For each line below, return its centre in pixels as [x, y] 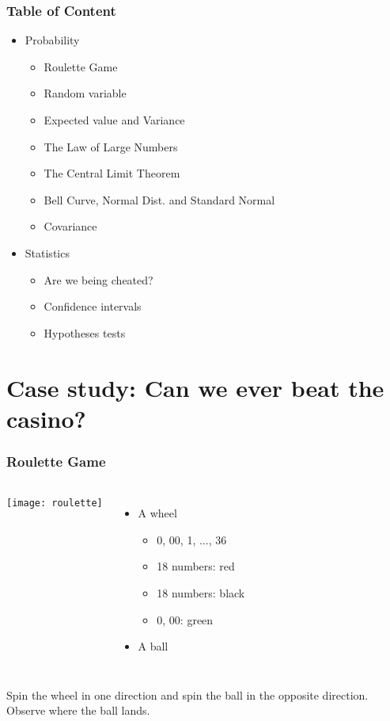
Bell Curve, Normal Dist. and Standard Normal [159, 199]
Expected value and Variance [114, 120]
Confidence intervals [93, 306]
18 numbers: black [201, 592]
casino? [46, 418]
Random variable [85, 93]
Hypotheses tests [85, 332]
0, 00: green [185, 619]
